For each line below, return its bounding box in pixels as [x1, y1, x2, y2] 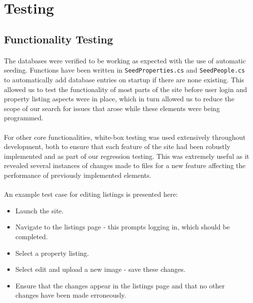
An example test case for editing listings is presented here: [4, 189, 178, 199]
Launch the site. [15, 205, 64, 215]
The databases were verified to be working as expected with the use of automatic [4, 55, 246, 65]
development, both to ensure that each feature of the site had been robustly [4, 141, 231, 151]
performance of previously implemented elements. [4, 170, 152, 180]
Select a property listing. [15, 247, 89, 258]
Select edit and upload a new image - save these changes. [15, 264, 186, 274]
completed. [15, 231, 48, 241]
